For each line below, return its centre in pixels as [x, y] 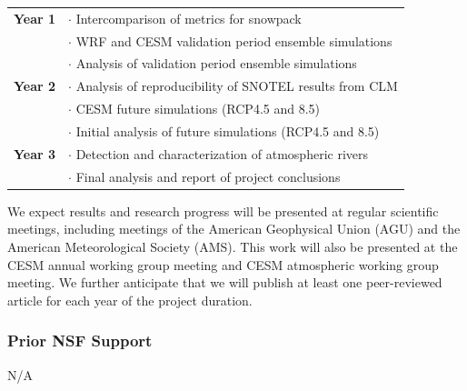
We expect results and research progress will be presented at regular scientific [223, 211]
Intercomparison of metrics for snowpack [189, 18]
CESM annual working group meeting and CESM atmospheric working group [223, 264]
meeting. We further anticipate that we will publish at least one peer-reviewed [225, 282]
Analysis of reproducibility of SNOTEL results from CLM [237, 86]
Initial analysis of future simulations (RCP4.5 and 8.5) [228, 130]
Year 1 [35, 18]
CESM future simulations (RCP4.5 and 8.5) [198, 109]
